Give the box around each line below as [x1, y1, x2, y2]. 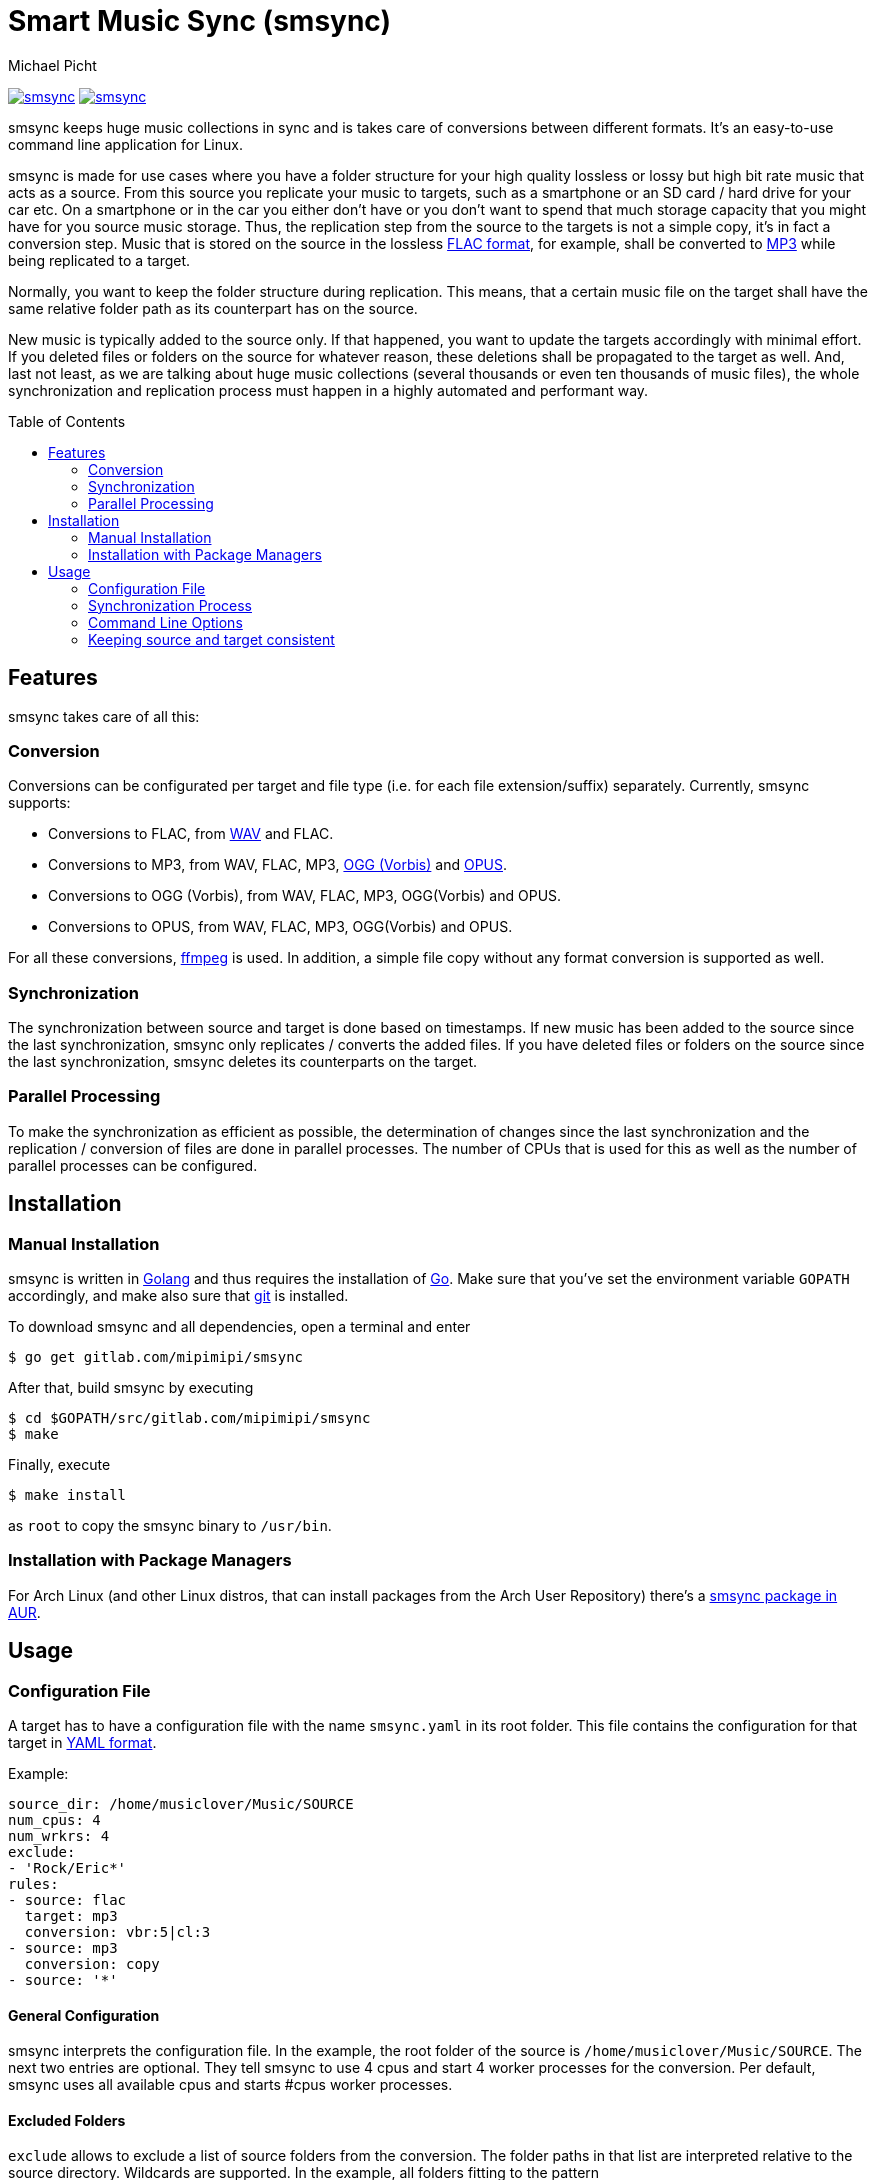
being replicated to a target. [8, 251, 191, 269]
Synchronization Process [88, 596, 252, 614]
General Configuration [8, 2006, 160, 2024]
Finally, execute [8, 1456, 111, 1474]
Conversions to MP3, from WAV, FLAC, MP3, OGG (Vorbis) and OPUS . [48, 856, 508, 874]
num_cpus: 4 [8, 1812, 101, 1829]
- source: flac [8, 1892, 127, 1909]
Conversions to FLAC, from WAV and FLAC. [48, 825, 334, 843]
